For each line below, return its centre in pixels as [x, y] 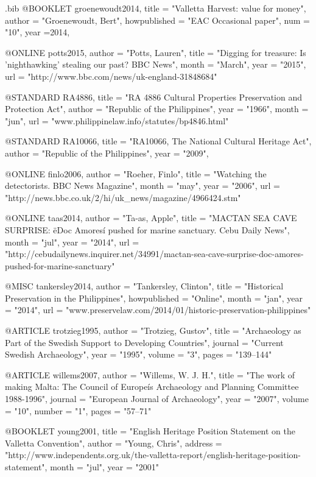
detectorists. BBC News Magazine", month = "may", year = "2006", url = [142, 185]
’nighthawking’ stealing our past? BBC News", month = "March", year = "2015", [156, 64]
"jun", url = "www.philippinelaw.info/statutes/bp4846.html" [117, 120]
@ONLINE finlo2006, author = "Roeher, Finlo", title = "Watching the [136, 173]
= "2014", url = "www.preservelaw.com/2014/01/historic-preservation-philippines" [158, 310]
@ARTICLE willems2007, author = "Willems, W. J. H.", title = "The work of [150, 374]
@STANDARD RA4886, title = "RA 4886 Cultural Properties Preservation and [154, 97]
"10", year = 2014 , [37, 32]
